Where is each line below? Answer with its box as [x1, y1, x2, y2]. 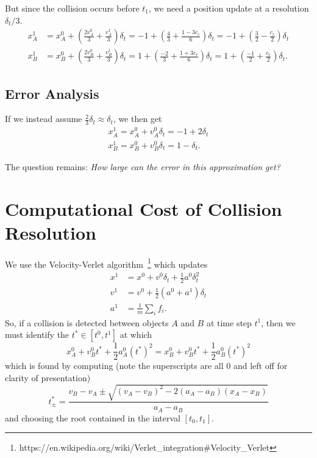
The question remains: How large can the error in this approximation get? [5, 160, 280, 173]
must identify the [5, 328, 69, 341]
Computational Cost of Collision [5, 196, 282, 221]
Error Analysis [5, 84, 99, 102]
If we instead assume [5, 112, 82, 125]
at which [119, 328, 152, 341]
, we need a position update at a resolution [149, 2, 309, 14]
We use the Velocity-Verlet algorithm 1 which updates [5, 256, 208, 270]
